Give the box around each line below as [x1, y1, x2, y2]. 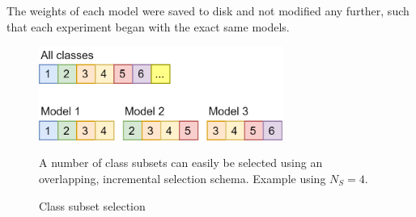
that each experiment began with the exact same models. [6, 18, 290, 35]
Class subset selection [39, 197, 146, 214]
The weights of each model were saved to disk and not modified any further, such [6, 2, 410, 19]
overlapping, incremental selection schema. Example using [39, 169, 326, 186]
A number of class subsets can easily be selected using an [39, 154, 323, 171]
